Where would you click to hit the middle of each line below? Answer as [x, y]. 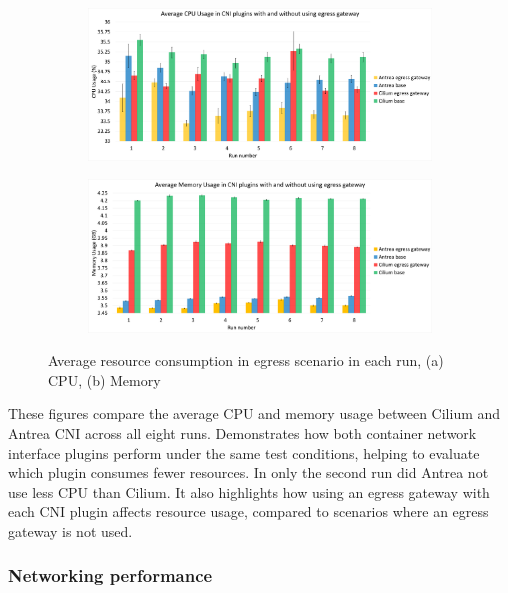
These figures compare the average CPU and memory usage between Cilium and [254, 413]
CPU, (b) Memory [104, 379]
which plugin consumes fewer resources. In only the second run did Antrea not [248, 472]
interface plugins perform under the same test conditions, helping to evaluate [244, 452]
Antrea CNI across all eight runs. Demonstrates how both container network [242, 433]
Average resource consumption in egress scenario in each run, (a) [246, 360]
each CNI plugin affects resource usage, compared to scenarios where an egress [248, 511]
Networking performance [110, 575]
